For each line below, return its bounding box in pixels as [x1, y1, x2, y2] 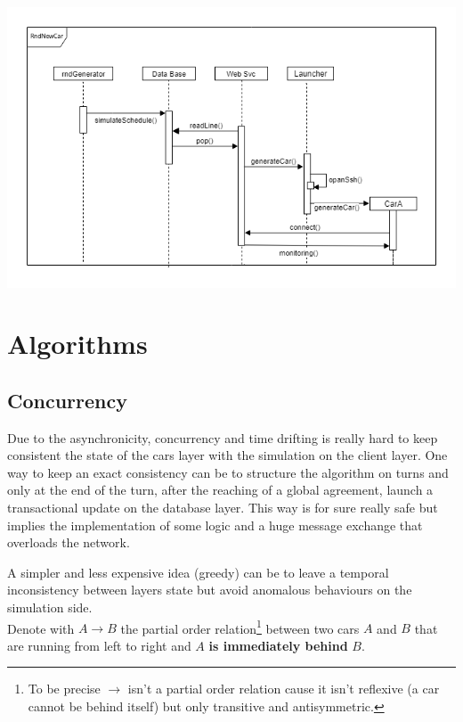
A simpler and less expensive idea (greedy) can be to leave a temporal [7, 562, 389, 581]
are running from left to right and [7, 636, 191, 654]
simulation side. [7, 598, 93, 617]
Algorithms [7, 325, 148, 362]
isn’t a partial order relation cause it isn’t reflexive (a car [127, 679, 440, 698]
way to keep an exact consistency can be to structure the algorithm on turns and [7, 463, 449, 481]
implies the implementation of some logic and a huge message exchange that [7, 515, 423, 534]
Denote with [7, 619, 75, 637]
